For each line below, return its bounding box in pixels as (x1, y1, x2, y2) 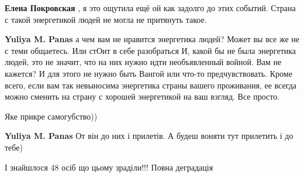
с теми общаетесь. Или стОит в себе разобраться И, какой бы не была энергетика (5, 44, 296, 56)
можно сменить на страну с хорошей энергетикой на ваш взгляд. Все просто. (5, 90, 280, 103)
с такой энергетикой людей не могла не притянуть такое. (5, 13, 207, 25)
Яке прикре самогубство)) (5, 110, 98, 122)
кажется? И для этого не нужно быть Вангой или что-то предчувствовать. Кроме (5, 67, 292, 79)
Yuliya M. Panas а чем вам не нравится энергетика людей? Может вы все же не (5, 33, 300, 45)
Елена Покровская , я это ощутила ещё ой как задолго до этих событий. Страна (5, 2, 296, 13)
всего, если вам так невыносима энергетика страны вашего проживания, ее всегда (5, 79, 297, 91)
